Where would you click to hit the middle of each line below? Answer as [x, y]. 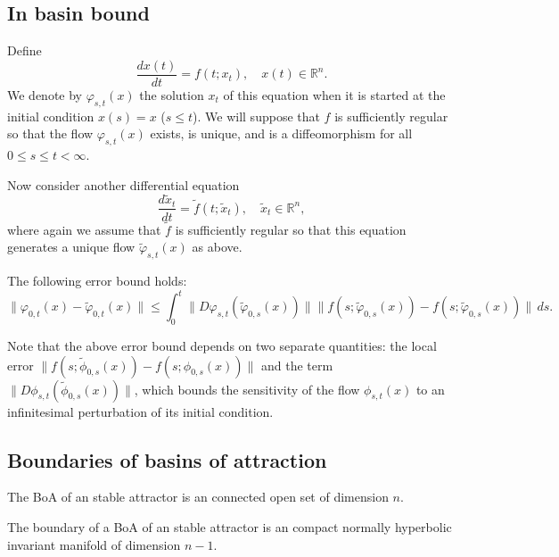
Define [25, 50]
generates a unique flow [71, 247]
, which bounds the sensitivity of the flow [247, 389]
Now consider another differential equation [123, 184]
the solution [172, 94]
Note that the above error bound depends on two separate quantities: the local [222, 346]
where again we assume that [84, 229]
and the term [297, 365]
